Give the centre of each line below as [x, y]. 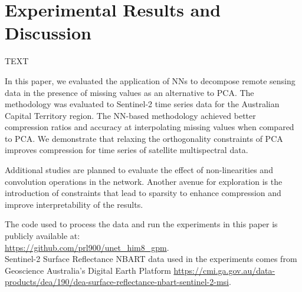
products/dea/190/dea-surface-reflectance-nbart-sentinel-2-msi [117, 282]
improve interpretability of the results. [74, 204]
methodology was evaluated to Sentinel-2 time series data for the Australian [142, 104]
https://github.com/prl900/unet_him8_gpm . [87, 247]
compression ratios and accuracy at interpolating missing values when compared [150, 127]
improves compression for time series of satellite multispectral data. [127, 150]
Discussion [48, 33]
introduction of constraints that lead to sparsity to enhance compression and [143, 193]
